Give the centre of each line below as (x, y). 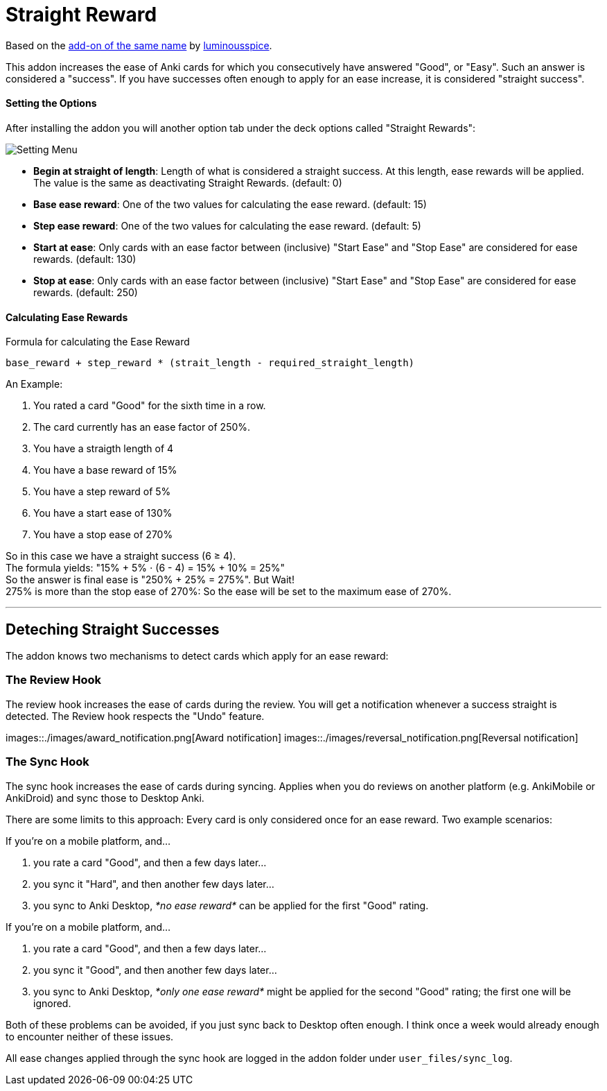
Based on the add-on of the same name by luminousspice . (139, 45)
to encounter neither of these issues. (90, 1036)
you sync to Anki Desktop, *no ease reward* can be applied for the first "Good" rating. (231, 905)
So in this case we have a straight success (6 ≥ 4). (121, 556)
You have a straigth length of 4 (104, 449)
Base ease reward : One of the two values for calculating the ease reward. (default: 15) (230, 204)
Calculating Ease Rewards (67, 317)
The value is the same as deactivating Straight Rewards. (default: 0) (188, 182)
